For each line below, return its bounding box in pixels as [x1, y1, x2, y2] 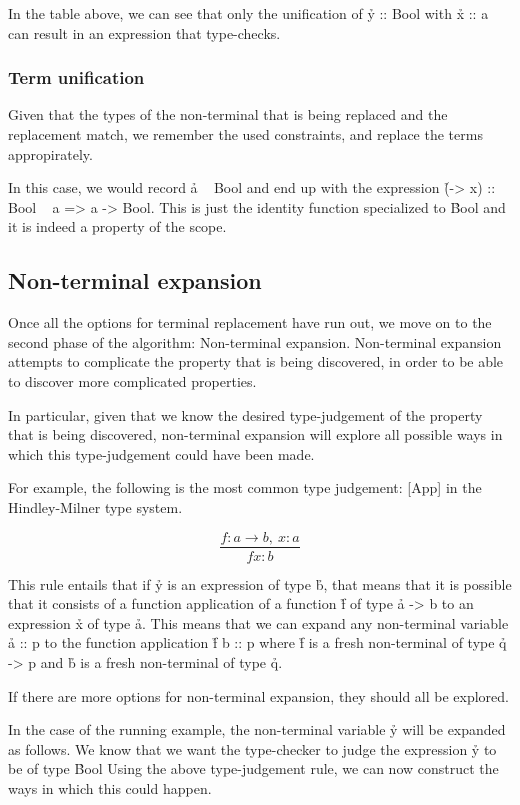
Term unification [8, 65, 145, 90]
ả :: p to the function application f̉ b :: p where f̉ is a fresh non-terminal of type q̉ [8, 632, 507, 653]
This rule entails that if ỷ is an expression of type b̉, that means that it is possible [8, 573, 512, 594]
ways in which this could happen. [8, 777, 212, 798]
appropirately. [8, 143, 93, 164]
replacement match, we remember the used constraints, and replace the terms [8, 124, 483, 144]
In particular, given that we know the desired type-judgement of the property [8, 404, 483, 425]
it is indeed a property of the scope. [8, 216, 227, 237]
